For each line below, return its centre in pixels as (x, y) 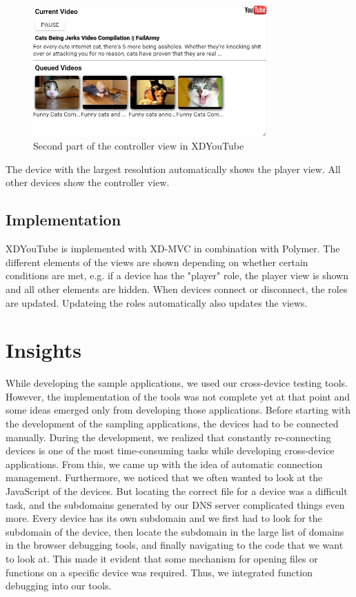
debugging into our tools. (59, 586)
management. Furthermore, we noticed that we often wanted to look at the (164, 477)
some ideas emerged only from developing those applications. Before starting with (178, 410)
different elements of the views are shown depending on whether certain (157, 262)
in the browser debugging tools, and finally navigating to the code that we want (175, 545)
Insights (44, 350)
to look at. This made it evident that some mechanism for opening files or (162, 558)
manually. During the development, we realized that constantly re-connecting (168, 437)
